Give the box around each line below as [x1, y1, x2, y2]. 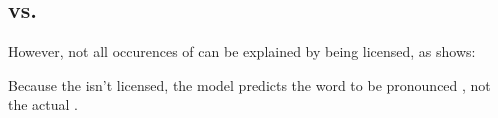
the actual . [8, 94, 78, 115]
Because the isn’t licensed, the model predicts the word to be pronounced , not [8, 74, 491, 95]
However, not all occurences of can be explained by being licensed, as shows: [8, 41, 476, 62]
